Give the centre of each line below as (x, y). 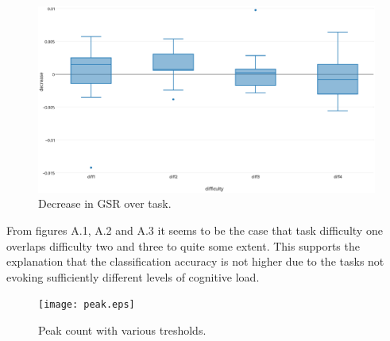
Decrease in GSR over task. (105, 203)
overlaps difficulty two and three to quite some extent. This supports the (183, 245)
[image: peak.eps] (87, 305)
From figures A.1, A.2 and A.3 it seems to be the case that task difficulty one (195, 230)
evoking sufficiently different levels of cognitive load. (133, 276)
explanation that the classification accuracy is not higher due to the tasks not (195, 261)
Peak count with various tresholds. (122, 330)
